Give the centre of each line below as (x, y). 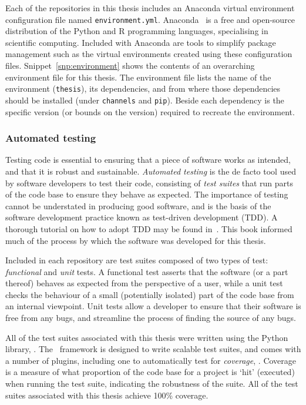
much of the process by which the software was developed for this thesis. (136, 240)
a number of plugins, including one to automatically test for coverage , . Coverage (151, 360)
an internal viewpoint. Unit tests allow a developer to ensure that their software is (153, 306)
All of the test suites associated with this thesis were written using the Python (147, 337)
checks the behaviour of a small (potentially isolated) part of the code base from (150, 294)
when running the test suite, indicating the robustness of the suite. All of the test (152, 384)
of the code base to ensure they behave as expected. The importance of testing (147, 194)
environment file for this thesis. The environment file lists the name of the (138, 77)
